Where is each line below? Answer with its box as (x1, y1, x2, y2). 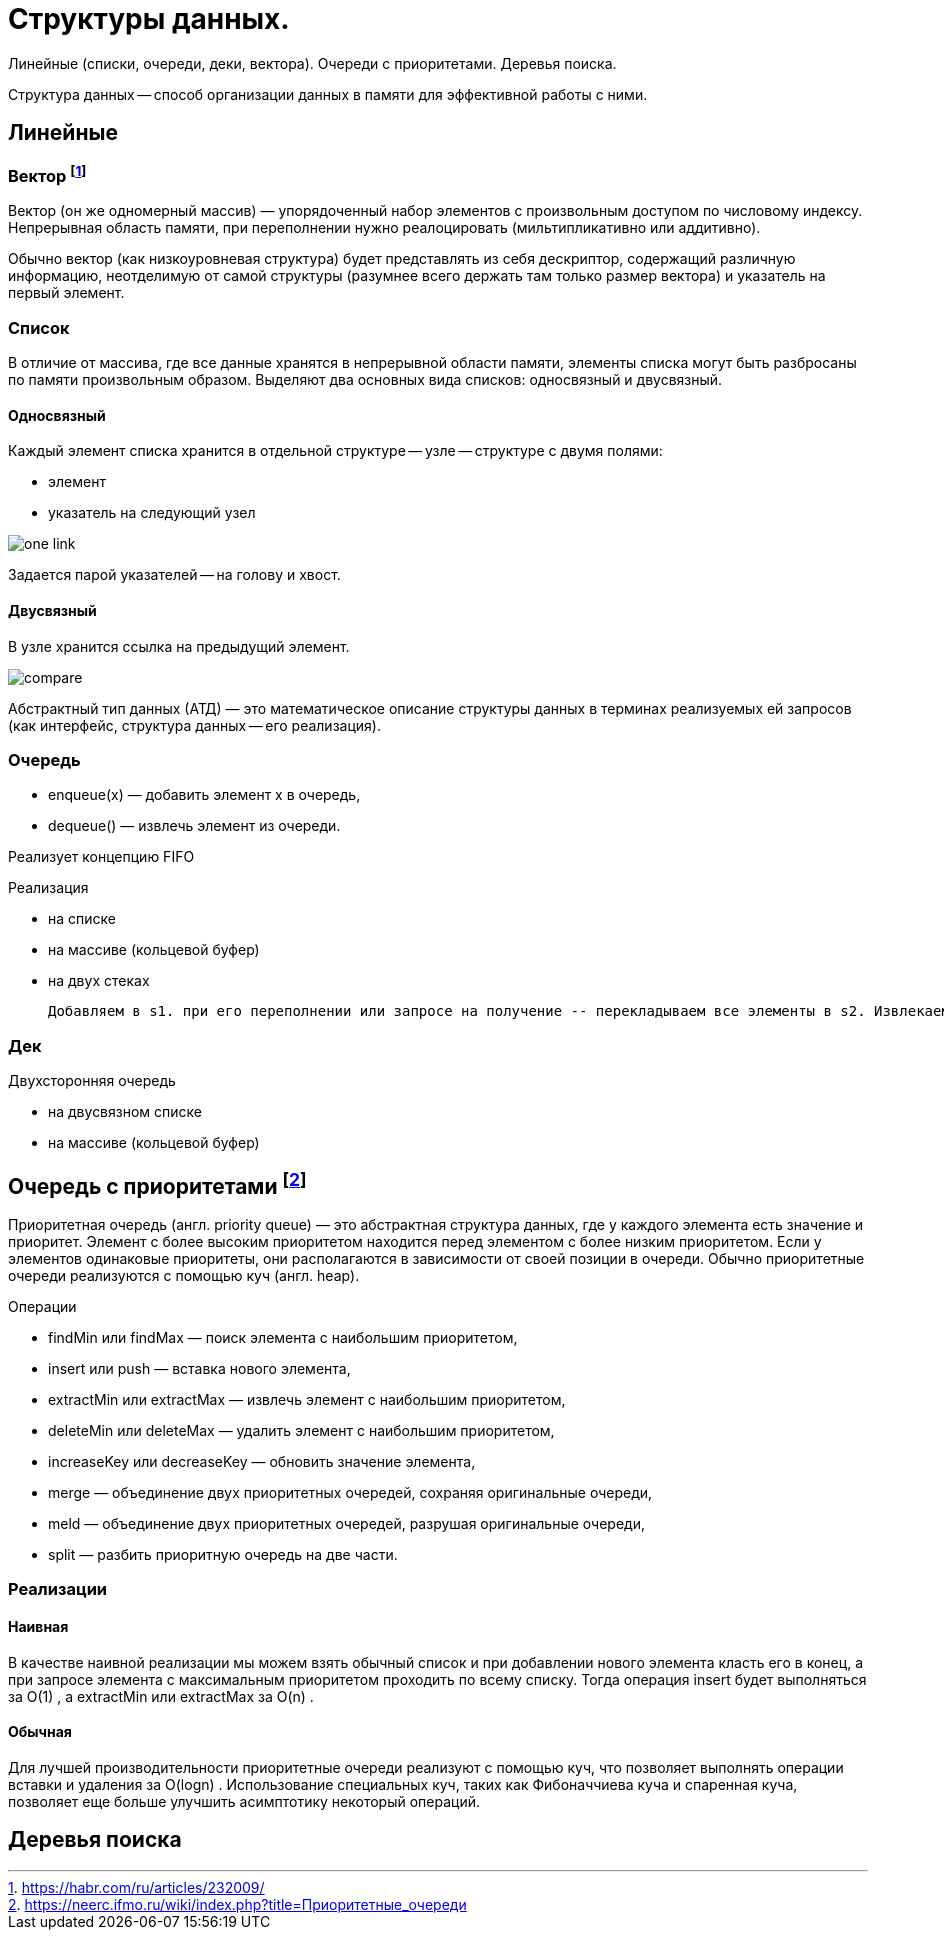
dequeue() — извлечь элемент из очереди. (48, 817, 341, 835)
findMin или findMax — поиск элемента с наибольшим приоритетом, (48, 1328, 518, 1346)
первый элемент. (8, 284, 125, 302)
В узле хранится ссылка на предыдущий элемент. (8, 637, 350, 655)
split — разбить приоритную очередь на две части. (48, 1545, 398, 1563)
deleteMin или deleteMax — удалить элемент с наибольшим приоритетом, (48, 1421, 555, 1439)
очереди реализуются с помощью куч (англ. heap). (8, 1266, 360, 1284)
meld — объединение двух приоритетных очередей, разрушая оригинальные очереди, (48, 1514, 645, 1532)
